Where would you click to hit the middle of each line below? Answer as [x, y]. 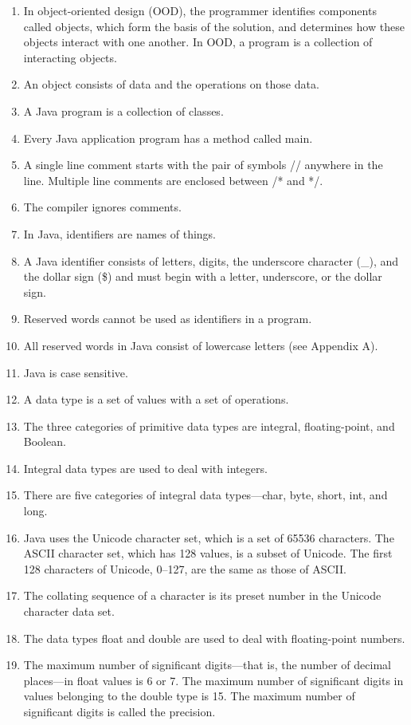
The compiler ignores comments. [102, 207]
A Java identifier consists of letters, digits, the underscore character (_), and [211, 260]
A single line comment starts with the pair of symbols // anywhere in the [203, 165]
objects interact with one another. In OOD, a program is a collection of [198, 42]
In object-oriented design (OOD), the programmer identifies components [200, 10]
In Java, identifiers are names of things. [120, 233]
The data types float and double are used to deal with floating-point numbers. [214, 638]
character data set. [69, 611]
